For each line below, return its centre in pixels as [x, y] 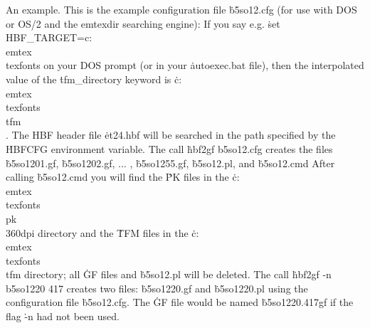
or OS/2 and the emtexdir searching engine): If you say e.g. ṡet [143, 23]
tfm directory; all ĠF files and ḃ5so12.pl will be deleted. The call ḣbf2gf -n [169, 274]
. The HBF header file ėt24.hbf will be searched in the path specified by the [171, 135]
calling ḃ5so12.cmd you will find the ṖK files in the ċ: [123, 177]
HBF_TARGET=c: [49, 37]
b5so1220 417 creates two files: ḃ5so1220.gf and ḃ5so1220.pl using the [157, 288]
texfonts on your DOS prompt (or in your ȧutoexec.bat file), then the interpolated [185, 65]
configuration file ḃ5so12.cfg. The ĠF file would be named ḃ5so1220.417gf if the [180, 302]
